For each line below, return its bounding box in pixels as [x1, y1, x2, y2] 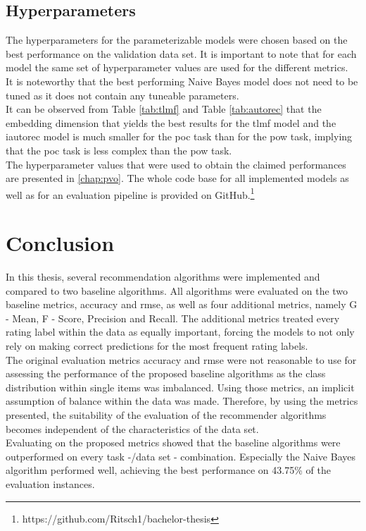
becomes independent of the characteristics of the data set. [6, 421, 259, 436]
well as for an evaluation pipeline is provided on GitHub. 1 [6, 185, 255, 202]
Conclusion [6, 228, 115, 257]
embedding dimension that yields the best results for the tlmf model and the [6, 115, 336, 130]
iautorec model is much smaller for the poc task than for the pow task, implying [6, 129, 353, 144]
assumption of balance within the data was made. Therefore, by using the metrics [6, 393, 358, 408]
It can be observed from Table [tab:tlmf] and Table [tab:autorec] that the [6, 102, 322, 116]
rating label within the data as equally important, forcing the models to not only [6, 324, 355, 339]
